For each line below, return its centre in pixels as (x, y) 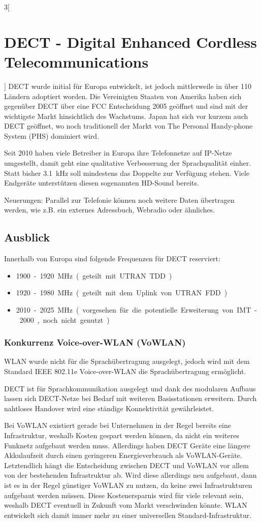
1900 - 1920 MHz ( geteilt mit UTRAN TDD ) (94, 275)
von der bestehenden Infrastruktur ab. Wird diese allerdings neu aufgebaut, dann (130, 475)
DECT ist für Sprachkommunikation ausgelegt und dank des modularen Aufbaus (130, 388)
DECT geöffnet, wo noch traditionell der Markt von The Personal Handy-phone (128, 126)
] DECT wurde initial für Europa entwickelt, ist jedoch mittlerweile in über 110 (128, 86)
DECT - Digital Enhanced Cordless (131, 41)
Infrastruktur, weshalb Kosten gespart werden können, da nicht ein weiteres (122, 435)
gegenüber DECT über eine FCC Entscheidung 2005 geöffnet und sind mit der (126, 106)
